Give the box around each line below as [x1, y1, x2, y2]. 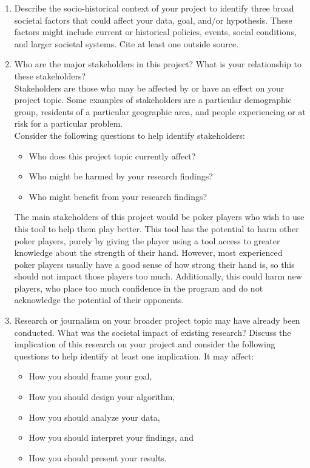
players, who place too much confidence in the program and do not [14, 281, 263, 294]
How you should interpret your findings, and [29, 431, 194, 444]
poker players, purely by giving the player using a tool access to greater [14, 234, 280, 247]
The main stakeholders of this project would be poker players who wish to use [14, 210, 305, 223]
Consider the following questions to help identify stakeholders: [14, 129, 245, 141]
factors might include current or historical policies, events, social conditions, [14, 25, 297, 38]
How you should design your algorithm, [29, 390, 175, 403]
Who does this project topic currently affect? [29, 149, 196, 162]
